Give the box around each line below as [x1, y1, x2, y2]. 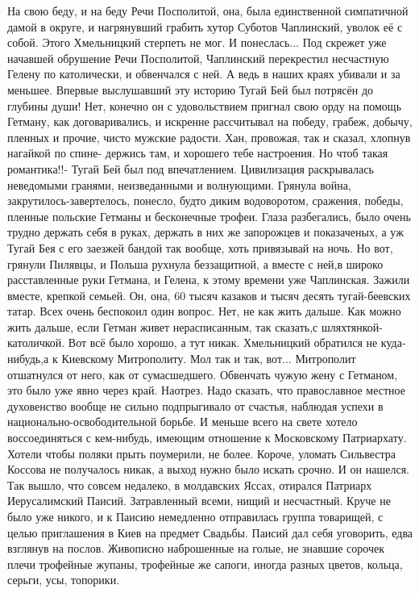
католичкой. [7, 334, 65, 351]
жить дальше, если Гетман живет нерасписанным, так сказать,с [7, 318, 318, 335]
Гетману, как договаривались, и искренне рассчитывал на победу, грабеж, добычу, [7, 113, 413, 130]
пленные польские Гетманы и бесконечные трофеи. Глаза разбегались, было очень [7, 207, 411, 224]
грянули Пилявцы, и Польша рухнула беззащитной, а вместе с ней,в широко [7, 255, 384, 272]
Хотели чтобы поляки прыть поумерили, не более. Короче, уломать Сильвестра [7, 445, 396, 461]
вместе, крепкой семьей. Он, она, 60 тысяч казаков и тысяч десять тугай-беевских [7, 286, 411, 303]
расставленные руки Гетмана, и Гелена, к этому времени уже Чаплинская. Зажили [7, 271, 410, 288]
